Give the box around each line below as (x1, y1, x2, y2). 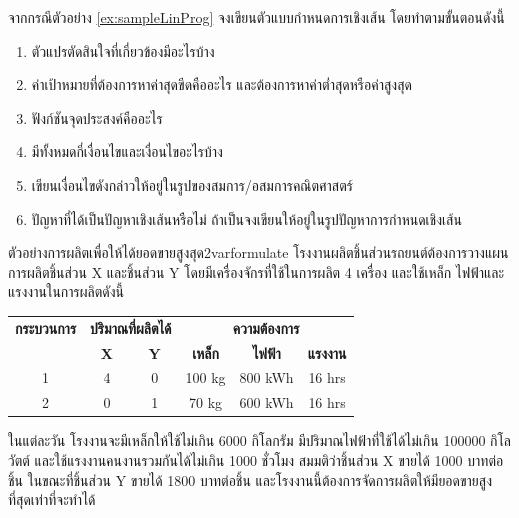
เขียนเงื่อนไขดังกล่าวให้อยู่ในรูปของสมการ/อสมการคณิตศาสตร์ (31, 174, 353, 195)
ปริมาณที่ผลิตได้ (90, 317, 172, 338)
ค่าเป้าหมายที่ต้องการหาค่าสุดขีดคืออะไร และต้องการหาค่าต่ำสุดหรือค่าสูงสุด (31, 74, 412, 95)
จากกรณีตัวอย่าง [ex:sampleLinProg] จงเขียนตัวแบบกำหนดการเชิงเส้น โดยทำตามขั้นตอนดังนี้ (8, 7, 505, 27)
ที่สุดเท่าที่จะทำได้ (8, 489, 96, 510)
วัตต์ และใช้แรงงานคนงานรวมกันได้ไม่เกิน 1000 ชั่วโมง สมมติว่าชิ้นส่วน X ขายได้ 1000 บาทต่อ (8, 449, 504, 470)
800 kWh (239, 367, 294, 388)
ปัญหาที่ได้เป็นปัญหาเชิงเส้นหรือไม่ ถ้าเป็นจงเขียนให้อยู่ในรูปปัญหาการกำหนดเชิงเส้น (31, 208, 462, 229)
